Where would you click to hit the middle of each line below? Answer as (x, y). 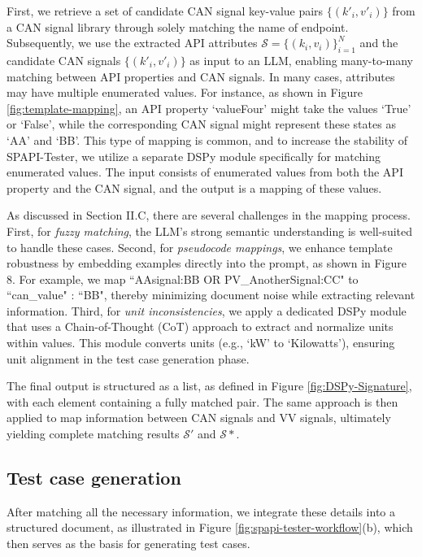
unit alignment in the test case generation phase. (128, 358)
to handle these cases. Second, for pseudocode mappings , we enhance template (200, 247)
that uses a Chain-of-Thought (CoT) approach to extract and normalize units (200, 326)
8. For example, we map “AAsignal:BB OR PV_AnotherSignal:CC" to (183, 278)
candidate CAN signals (64, 60)
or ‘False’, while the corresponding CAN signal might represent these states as (201, 124)
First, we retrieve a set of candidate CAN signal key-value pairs (165, 11)
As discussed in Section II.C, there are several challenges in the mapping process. (209, 215)
